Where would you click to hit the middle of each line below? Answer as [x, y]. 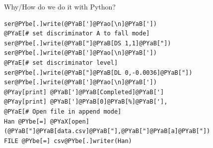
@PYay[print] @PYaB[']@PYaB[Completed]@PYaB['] [84, 92]
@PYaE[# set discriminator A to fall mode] [77, 34]
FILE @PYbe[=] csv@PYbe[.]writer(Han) [68, 141]
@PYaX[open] [70, 121]
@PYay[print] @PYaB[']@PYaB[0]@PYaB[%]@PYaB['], [86, 102]
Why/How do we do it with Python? [60, 6]
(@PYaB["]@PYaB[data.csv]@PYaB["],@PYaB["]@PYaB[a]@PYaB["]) [107, 131]
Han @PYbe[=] [25, 121]
